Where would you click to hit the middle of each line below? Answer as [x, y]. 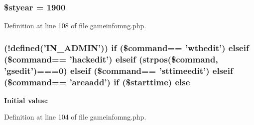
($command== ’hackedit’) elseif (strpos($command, [111, 59]
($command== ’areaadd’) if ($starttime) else [97, 82]
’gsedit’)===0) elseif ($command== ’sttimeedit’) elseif [119, 70]
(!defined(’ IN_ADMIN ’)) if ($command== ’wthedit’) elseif [127, 47]
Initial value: [26, 100]
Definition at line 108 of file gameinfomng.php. [75, 26]
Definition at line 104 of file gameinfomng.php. [75, 117]
